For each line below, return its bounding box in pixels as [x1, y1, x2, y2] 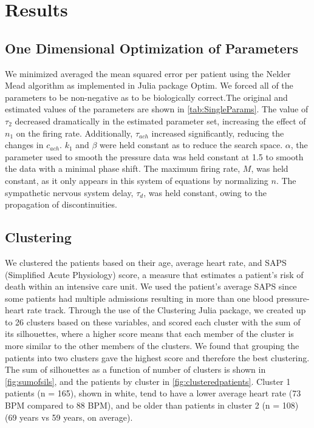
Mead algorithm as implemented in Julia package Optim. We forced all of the [5, 79, 293, 92]
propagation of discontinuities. [5, 198, 117, 211]
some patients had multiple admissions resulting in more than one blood [5, 291, 274, 304]
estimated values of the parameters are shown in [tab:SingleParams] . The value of [5, 103, 309, 115]
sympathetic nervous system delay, [5, 186, 134, 199]
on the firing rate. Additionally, [16, 126, 133, 139]
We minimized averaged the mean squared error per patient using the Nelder [5, 67, 291, 80]
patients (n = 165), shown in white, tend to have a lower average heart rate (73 [5, 387, 301, 399]
